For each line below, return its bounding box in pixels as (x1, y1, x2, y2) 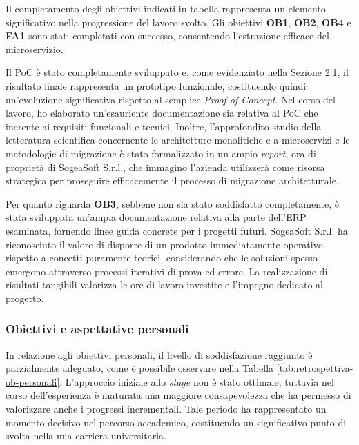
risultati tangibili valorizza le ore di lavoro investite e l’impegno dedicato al (6, 277, 323, 292)
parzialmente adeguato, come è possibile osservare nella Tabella (6, 361, 274, 375)
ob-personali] (6, 374, 60, 388)
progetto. (6, 290, 44, 305)
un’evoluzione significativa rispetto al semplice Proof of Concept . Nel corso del (6, 92, 336, 106)
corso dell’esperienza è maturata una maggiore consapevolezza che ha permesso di (6, 388, 351, 402)
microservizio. (6, 41, 64, 56)
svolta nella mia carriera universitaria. (6, 428, 166, 443)
